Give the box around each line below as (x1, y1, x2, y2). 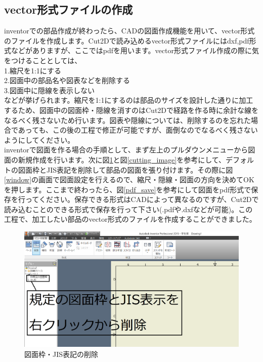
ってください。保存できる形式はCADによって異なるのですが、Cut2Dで (25, 194, 259, 205)
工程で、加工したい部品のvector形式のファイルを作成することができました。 (4, 214, 256, 224)
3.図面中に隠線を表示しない (4, 85, 95, 95)
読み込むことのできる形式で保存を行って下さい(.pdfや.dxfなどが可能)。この (4, 204, 253, 214)
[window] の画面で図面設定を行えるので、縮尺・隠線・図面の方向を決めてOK (4, 174, 254, 185)
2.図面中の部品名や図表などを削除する (4, 75, 130, 86)
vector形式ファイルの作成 (4, 2, 133, 17)
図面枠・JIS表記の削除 (24, 349, 99, 359)
